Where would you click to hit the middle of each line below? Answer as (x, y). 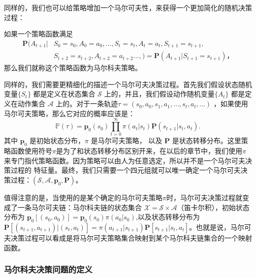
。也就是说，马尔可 (220, 227)
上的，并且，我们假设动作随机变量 (159, 94)
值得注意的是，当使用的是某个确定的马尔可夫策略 (83, 197)
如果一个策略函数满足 (38, 34)
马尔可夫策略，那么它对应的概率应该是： (69, 113)
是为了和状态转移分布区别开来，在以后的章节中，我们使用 (149, 151)
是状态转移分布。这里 (207, 140)
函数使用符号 (31, 151)
